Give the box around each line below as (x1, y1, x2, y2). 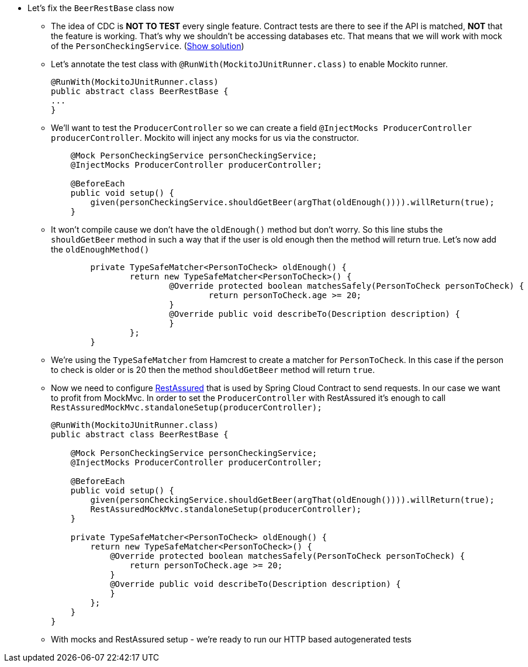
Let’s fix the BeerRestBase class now (27, 3, 174, 13)
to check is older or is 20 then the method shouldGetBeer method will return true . (51, 365, 375, 375)
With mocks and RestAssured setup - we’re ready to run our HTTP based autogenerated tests (51, 634, 412, 644)
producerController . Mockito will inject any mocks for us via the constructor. (51, 133, 359, 143)
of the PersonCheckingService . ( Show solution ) (51, 41, 244, 51)
